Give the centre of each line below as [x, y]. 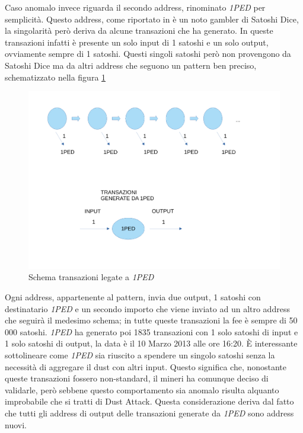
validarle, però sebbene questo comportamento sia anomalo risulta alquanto [142, 389]
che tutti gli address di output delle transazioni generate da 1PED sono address [149, 413]
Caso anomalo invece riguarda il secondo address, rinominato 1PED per [135, 7]
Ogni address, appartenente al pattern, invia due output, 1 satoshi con [133, 297]
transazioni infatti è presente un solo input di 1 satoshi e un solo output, [137, 42]
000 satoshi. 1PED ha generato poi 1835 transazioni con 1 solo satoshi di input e [151, 331]
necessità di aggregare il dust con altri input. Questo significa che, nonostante [146, 366]
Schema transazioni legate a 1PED [91, 277]
